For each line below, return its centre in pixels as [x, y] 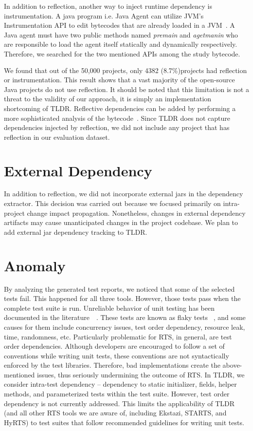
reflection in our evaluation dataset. [57, 137]
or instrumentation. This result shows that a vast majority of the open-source [119, 80]
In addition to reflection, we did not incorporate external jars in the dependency [124, 194]
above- [232, 365]
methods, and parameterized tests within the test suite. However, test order [117, 394]
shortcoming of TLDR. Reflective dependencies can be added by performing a [120, 108]
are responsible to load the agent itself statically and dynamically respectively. [121, 44]
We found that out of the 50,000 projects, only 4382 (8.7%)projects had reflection [126, 70]
